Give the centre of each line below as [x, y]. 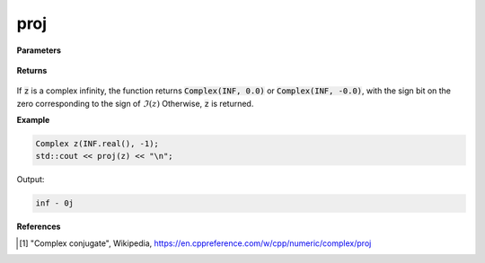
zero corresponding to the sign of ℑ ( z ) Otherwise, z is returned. [135, 103]
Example [33, 120]
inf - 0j [55, 203]
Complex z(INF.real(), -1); [97, 144]
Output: [31, 180]
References [39, 227]
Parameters [39, 50]
